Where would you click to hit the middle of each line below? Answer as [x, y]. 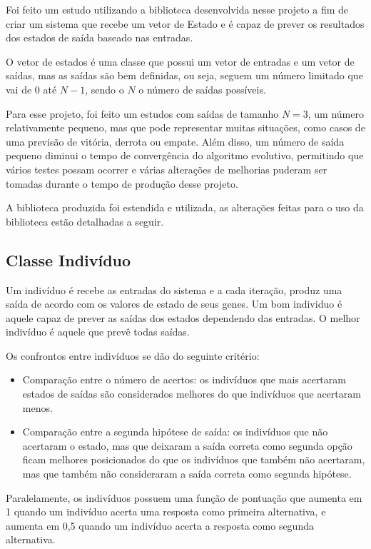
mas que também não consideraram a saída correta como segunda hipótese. [187, 474]
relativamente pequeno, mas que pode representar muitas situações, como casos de [185, 127]
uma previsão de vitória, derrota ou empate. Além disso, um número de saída [175, 141]
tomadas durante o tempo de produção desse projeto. [122, 183]
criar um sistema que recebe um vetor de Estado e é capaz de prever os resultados [185, 23]
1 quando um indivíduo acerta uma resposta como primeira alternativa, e [166, 512]
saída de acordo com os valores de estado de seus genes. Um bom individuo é [174, 304]
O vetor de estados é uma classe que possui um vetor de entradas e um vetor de [180, 61]
